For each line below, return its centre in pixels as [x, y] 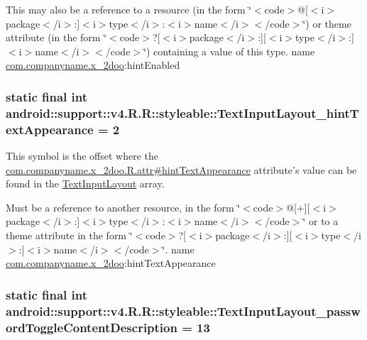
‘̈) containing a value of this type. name [229, 51]
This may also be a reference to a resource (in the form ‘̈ [129, 9]
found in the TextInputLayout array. [85, 183]
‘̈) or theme [327, 23]
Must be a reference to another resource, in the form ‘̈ [123, 207]
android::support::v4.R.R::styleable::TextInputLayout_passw [183, 311]
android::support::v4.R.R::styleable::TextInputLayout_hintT [182, 113]
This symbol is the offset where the [82, 156]
